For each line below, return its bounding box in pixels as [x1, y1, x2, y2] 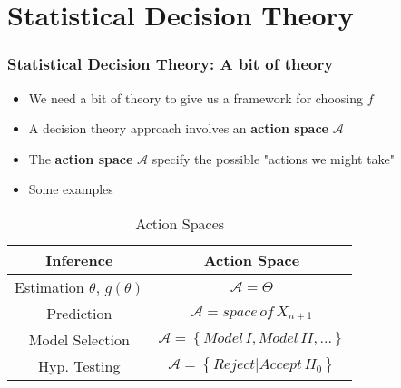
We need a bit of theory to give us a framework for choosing [28, 88, 363, 107]
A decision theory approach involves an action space [28, 119, 328, 138]
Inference [45, 248, 113, 270]
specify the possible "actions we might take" [152, 149, 396, 168]
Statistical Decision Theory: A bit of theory [7, 53, 334, 75]
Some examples [28, 179, 113, 199]
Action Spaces [135, 212, 225, 234]
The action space [28, 149, 133, 168]
